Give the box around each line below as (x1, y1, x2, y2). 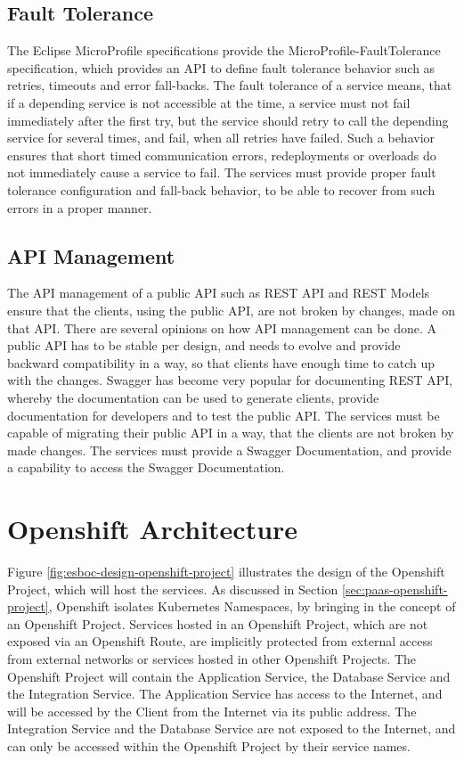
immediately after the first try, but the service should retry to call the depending (7, 110, 449, 129)
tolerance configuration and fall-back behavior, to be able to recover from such (7, 180, 436, 199)
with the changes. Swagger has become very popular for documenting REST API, (7, 371, 453, 389)
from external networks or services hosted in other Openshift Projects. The (7, 649, 417, 667)
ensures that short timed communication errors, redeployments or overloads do (7, 145, 436, 164)
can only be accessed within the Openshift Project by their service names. (7, 736, 411, 755)
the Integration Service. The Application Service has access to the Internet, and (7, 684, 443, 703)
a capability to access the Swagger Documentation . (7, 458, 285, 477)
